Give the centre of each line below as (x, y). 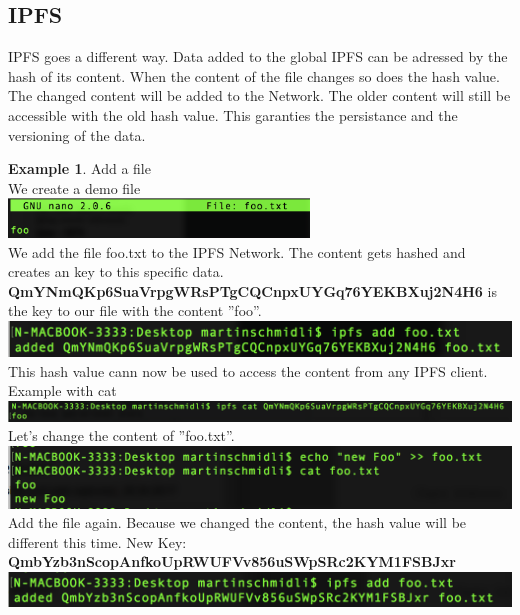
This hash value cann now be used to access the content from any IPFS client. (248, 370)
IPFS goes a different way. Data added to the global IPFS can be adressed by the (258, 56)
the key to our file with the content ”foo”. (135, 310)
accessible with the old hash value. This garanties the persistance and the (233, 114)
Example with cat (62, 390)
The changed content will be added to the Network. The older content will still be (259, 95)
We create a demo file (74, 187)
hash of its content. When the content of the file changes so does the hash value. (254, 75)
